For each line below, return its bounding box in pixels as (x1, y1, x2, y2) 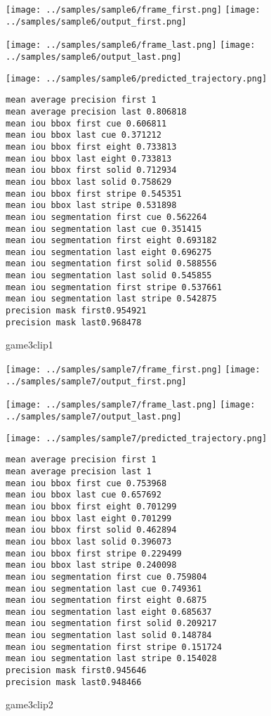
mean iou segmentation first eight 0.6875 (6, 595, 207, 606)
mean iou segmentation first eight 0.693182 (6, 235, 217, 246)
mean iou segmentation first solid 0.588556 (6, 259, 217, 269)
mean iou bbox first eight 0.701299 (6, 501, 177, 512)
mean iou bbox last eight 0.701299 (6, 513, 172, 523)
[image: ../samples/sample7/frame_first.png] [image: (6, 365, 260, 375)
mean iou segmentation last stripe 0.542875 (6, 294, 217, 304)
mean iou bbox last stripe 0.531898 (6, 200, 177, 211)
